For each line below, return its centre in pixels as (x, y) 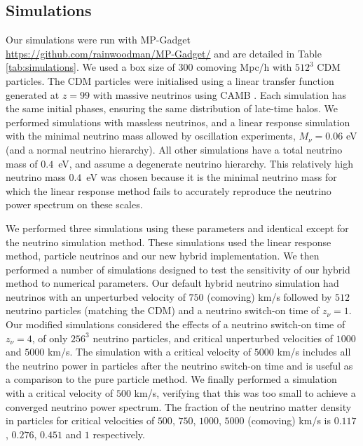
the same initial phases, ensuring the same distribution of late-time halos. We (172, 108)
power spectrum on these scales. (74, 204)
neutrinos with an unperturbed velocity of (96, 296)
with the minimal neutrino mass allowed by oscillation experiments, (151, 136)
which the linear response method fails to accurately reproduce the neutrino (169, 190)
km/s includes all (314, 352)
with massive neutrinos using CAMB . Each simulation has (220, 94)
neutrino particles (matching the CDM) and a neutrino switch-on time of (163, 310)
